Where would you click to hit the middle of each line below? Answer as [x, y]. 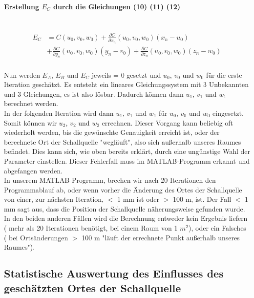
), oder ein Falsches [217, 228]
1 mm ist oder [138, 199]
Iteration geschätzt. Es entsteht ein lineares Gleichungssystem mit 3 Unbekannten [126, 84]
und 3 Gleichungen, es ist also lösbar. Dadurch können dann [94, 94]
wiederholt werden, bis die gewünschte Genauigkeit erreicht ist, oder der [112, 132]
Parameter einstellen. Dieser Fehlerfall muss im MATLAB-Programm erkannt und [127, 160]
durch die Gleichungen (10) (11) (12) [117, 6]
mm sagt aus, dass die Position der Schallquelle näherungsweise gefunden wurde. [125, 208]
